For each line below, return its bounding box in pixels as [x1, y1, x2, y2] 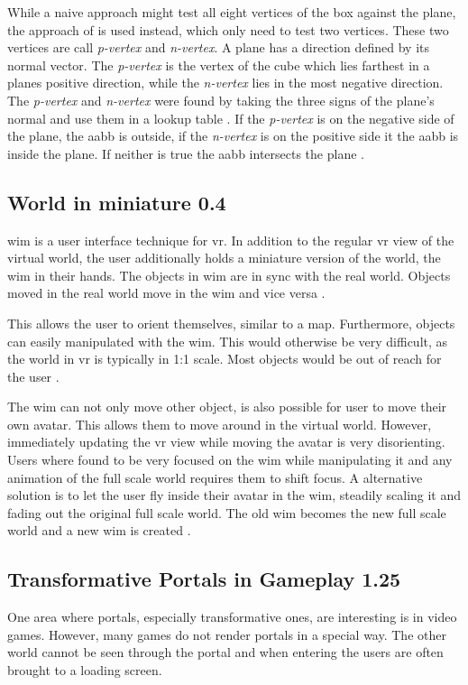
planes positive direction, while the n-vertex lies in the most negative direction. [7, 73, 444, 92]
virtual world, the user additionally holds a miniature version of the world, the [7, 248, 441, 267]
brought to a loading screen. [7, 661, 162, 680]
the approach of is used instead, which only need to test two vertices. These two [7, 20, 449, 39]
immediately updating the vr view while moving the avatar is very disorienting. [7, 432, 445, 451]
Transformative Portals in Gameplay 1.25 [7, 565, 401, 593]
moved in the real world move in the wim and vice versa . [7, 283, 326, 302]
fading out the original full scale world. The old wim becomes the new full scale [7, 503, 446, 522]
